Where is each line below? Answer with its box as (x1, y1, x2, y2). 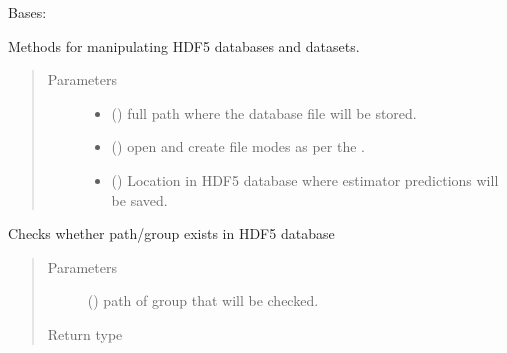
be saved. (111, 189, 168, 210)
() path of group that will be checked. (87, 290, 319, 311)
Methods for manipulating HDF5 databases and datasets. (8, 35, 360, 56)
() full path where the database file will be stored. (111, 102, 417, 123)
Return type (47, 323, 123, 344)
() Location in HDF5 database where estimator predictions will (111, 169, 499, 190)
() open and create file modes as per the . (111, 136, 365, 157)
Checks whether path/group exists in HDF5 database (8, 223, 335, 244)
